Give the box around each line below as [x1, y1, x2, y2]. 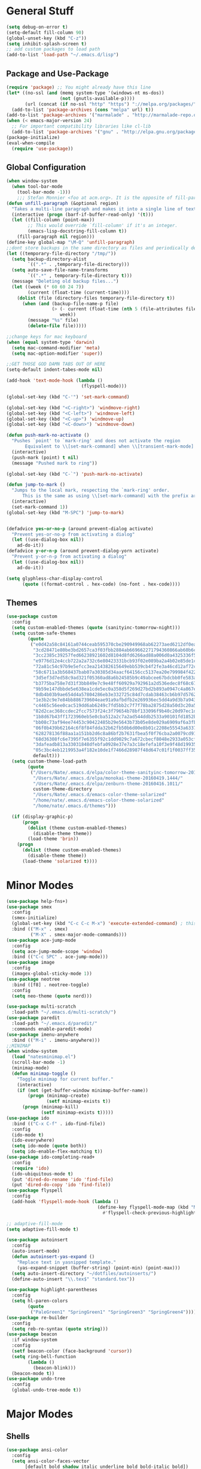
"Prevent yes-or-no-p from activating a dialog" [11, 531, 135, 537]
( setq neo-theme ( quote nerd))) [11, 993, 93, 999]
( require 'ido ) [11, 1165, 50, 1171]
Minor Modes [6, 878, 74, 892]
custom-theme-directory [32, 786, 93, 792]
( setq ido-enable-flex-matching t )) [11, 1148, 103, 1154]
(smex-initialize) [11, 915, 58, 921]
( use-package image [6, 960, 55, 966]
